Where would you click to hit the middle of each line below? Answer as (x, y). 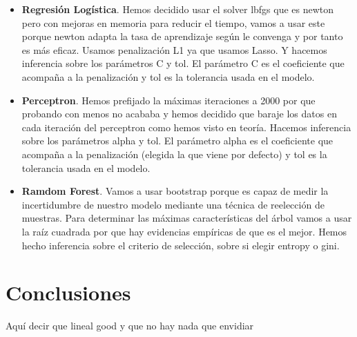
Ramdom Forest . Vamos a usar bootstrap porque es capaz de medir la (175, 191)
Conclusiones (68, 292)
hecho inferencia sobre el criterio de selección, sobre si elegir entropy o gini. (181, 245)
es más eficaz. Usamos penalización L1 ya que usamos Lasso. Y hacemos (174, 49)
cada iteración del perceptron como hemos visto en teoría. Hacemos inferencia (186, 127)
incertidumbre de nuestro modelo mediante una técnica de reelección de (173, 204)
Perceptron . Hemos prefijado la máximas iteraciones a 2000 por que (168, 100)
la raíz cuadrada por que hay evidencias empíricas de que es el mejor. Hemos (184, 231)
